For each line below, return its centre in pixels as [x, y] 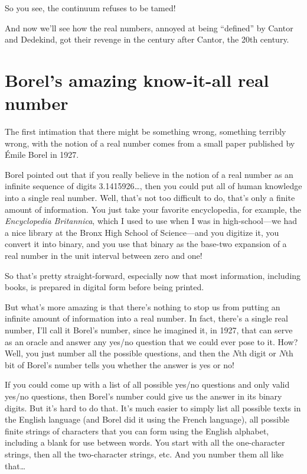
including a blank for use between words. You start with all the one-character [145, 442]
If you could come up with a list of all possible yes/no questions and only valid [147, 384]
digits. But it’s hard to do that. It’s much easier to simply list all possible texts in [153, 408]
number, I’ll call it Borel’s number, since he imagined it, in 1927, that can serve [149, 330]
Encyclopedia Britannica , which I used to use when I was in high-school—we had [151, 221]
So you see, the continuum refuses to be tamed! [90, 8]
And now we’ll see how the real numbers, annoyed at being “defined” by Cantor [149, 27]
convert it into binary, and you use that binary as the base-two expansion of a [146, 244]
